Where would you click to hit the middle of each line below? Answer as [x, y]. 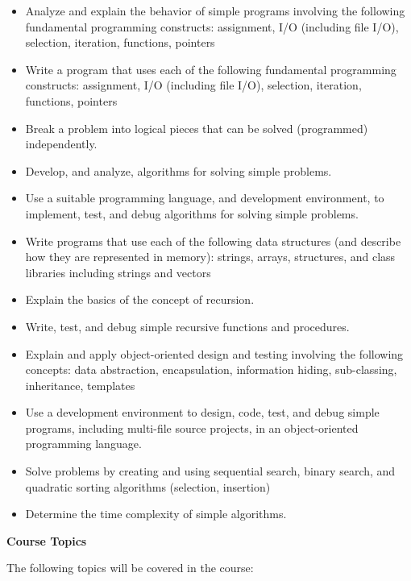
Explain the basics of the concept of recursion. [140, 299]
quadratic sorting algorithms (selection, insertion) [148, 486]
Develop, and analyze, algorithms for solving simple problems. [179, 170]
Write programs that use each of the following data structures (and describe [213, 241]
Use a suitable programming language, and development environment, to [205, 198]
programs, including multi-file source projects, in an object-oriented [192, 427]
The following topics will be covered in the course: [130, 568]
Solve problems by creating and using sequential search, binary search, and [210, 471]
